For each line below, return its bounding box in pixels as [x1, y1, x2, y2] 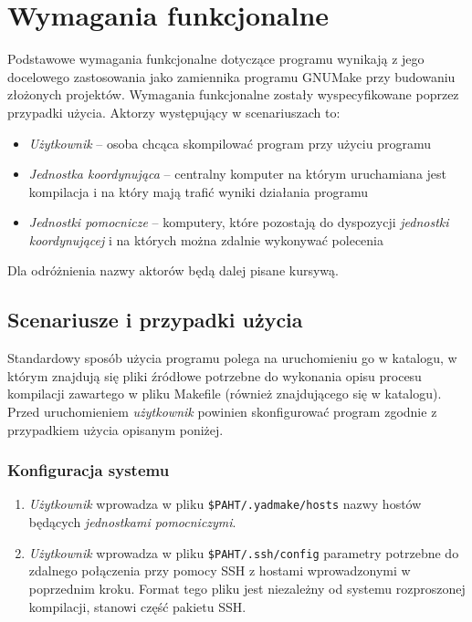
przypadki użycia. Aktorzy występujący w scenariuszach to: [7, 102, 341, 121]
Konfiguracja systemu [7, 459, 170, 482]
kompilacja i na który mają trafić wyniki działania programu [28, 181, 369, 201]
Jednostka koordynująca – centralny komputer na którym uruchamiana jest [28, 164, 447, 183]
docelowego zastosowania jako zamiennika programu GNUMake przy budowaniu [7, 67, 456, 86]
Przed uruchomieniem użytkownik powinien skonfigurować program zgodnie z [7, 402, 437, 421]
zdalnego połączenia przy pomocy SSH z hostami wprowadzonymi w [28, 561, 411, 580]
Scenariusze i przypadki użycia [7, 306, 303, 334]
